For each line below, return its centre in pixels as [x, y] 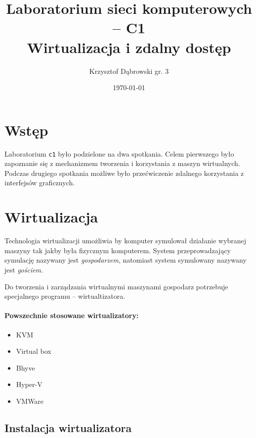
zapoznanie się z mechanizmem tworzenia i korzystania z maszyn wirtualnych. [122, 163]
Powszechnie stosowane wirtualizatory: [72, 315]
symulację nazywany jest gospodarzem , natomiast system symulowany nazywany [126, 260]
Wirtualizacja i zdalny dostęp [129, 47]
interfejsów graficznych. [40, 183]
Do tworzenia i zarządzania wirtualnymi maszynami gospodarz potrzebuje [116, 286]
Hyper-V [29, 384]
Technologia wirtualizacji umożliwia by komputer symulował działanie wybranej [126, 241]
